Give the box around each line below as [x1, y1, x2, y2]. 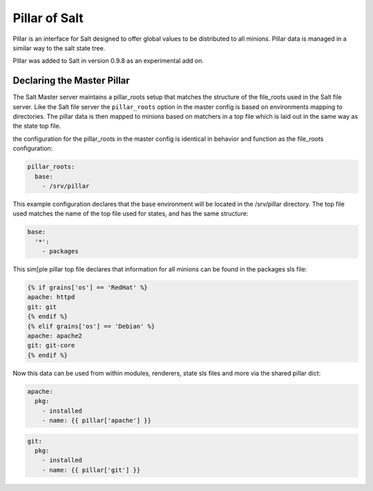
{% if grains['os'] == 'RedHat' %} [27, 284, 148, 291]
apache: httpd [27, 293, 75, 301]
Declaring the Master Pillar [12, 75, 131, 86]
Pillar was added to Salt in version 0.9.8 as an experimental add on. [12, 57, 204, 65]
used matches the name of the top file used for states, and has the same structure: [12, 209, 249, 218]
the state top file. [12, 122, 61, 131]
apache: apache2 [27, 332, 83, 340]
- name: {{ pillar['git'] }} [41, 466, 141, 474]
